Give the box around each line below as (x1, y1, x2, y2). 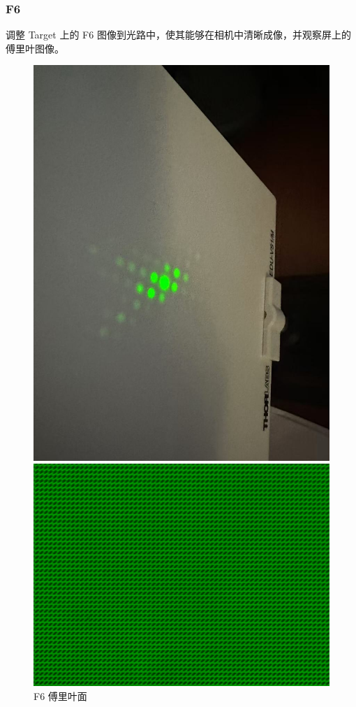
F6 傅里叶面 (34, 688, 87, 703)
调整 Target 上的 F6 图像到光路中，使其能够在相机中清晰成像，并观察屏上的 (6, 27, 351, 42)
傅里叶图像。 (6, 41, 64, 55)
